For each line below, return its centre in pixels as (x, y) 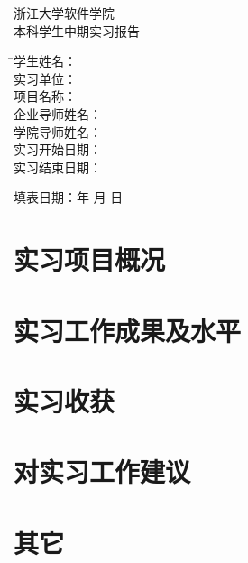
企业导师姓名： (58, 113)
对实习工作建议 (102, 471)
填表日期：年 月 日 (69, 197)
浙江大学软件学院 (64, 13)
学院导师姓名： (58, 131)
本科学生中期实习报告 (77, 30)
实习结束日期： (58, 166)
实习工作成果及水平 (128, 330)
